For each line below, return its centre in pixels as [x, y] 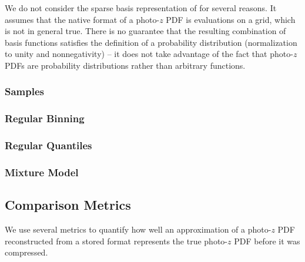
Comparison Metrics [68, 205]
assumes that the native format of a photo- [82, 19]
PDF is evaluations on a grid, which [231, 19]
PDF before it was [267, 241]
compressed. [26, 252]
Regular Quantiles [48, 145]
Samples [24, 91]
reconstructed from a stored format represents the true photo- [116, 241]
